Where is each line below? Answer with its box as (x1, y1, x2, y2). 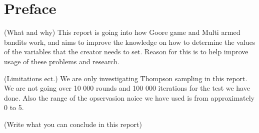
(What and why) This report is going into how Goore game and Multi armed (4, 27, 240, 37)
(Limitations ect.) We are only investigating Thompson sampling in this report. (4, 73, 247, 83)
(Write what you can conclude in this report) (4, 119, 142, 129)
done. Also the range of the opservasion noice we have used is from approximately (4, 92, 255, 103)
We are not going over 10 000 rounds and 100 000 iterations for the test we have (4, 83, 250, 93)
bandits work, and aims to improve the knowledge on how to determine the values (4, 36, 255, 47)
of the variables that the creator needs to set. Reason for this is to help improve (4, 46, 248, 57)
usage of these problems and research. (4, 56, 119, 66)
